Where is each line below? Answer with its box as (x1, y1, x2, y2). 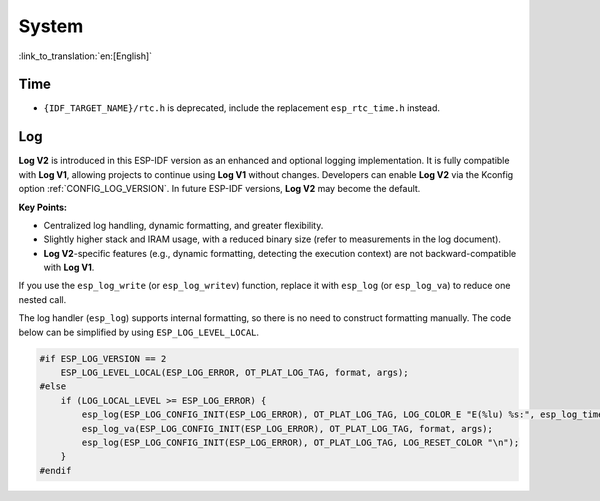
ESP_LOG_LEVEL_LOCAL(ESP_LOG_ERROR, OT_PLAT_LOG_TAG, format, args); (60, 367, 409, 379)
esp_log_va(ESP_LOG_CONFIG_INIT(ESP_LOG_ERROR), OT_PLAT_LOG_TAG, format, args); (81, 423, 494, 434)
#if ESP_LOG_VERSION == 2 (39, 353, 167, 364)
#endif (39, 465, 72, 476)
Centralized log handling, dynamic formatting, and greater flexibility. (43, 219, 324, 231)
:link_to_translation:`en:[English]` (18, 50, 153, 62)
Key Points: (18, 201, 67, 213)
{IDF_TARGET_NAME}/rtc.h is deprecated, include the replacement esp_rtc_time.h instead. (43, 102, 440, 114)
